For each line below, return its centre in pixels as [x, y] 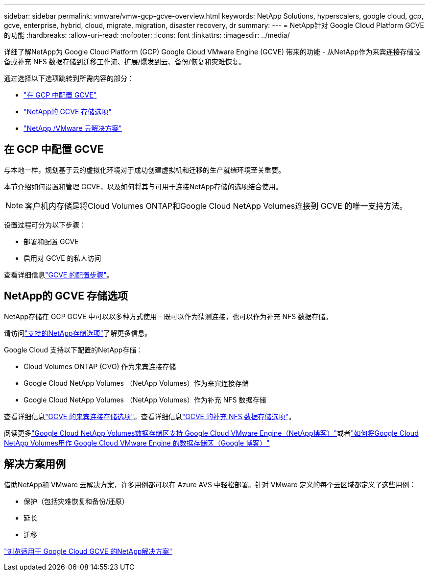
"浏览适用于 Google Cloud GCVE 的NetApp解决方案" [88, 551]
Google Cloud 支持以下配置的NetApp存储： [74, 350]
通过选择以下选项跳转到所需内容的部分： [69, 78]
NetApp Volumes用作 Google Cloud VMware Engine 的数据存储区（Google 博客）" [137, 443]
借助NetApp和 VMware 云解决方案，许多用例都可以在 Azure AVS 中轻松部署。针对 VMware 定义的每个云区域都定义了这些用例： [210, 484]
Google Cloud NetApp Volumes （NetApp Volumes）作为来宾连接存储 [136, 383]
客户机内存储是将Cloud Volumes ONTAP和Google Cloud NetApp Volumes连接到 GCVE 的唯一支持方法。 [216, 206]
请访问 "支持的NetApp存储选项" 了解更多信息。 [78, 333]
